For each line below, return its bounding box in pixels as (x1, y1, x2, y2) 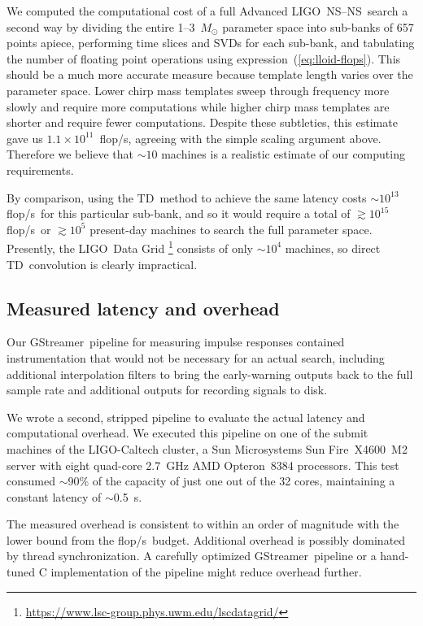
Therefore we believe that (7, 146, 134, 163)
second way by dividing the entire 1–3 (7, 18, 195, 35)
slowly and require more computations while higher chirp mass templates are (7, 98, 390, 115)
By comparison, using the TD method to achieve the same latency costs (7, 189, 367, 206)
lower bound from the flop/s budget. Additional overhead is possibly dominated (7, 531, 406, 548)
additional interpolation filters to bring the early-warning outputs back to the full (7, 365, 413, 382)
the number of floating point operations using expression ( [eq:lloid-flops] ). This (7, 50, 401, 67)
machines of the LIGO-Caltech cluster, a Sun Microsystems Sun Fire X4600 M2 (7, 440, 408, 457)
